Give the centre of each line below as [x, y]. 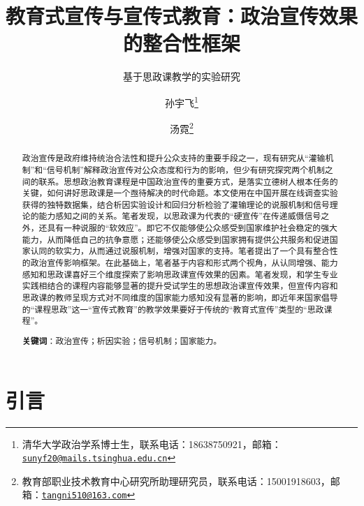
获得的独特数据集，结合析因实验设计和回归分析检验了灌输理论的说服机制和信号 [176, 204]
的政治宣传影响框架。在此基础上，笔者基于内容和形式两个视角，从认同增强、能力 [180, 263]
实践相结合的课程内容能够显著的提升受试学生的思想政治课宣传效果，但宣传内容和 [180, 286]
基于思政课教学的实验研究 [182, 76]
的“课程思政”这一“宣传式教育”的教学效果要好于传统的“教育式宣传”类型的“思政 [173, 309]
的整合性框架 [181, 43]
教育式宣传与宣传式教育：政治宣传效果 [182, 16]
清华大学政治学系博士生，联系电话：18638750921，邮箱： [152, 444]
